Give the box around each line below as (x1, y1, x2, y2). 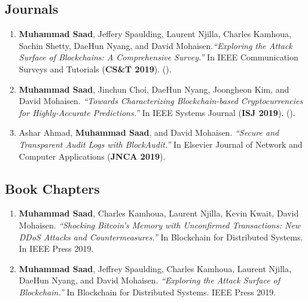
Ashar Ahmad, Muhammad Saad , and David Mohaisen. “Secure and (19, 126, 279, 139)
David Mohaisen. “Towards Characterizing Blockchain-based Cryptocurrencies (19, 94, 303, 107)
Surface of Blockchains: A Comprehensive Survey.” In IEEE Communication (19, 51, 298, 63)
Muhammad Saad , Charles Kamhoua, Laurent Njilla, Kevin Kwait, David (19, 207, 299, 219)
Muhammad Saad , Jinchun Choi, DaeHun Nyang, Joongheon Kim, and (19, 83, 289, 95)
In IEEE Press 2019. (19, 242, 94, 255)
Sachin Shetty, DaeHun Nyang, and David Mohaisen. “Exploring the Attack (19, 39, 292, 51)
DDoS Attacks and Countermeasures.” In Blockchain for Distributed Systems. (19, 230, 303, 243)
